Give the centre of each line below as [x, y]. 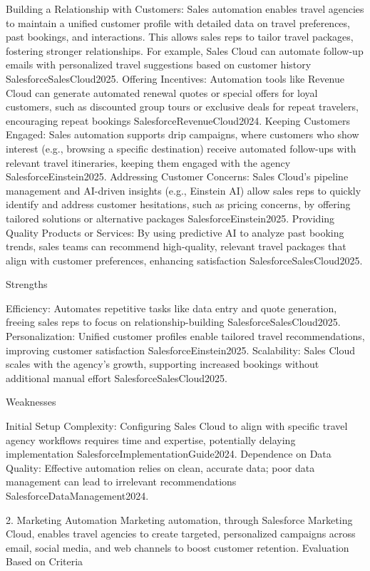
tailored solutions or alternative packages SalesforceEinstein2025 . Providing [170, 218]
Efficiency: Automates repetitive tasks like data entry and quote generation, [171, 308]
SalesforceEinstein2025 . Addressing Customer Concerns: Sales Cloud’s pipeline [177, 176]
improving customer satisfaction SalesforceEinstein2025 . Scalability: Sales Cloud [181, 350]
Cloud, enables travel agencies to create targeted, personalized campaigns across [181, 534]
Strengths [27, 284]
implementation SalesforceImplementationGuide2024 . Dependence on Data [169, 454]
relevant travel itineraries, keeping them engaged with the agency [148, 162]
